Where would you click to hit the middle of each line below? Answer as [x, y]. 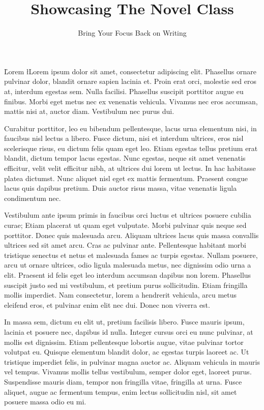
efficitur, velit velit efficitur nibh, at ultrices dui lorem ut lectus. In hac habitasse [130, 168]
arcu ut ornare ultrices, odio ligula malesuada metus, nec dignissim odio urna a [128, 265]
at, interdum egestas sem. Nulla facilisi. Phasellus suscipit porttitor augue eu [124, 91]
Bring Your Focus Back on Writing [132, 33]
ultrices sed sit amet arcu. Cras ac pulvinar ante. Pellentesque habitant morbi [125, 245]
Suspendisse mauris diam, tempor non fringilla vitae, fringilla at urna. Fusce [123, 381]
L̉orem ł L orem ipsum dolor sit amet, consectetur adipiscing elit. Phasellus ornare [130, 71]
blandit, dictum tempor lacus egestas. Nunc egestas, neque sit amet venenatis [125, 158]
